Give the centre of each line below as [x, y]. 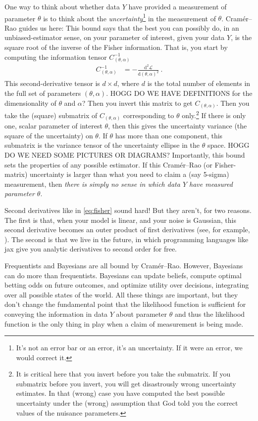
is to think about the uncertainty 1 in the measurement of [129, 17]
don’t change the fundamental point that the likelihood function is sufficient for [125, 304]
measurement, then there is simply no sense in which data [92, 184]
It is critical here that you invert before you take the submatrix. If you [123, 374]
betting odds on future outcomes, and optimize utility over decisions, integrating [127, 285]
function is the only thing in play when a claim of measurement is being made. [124, 323]
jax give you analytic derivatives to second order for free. [91, 249]
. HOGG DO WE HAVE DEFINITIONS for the [179, 93]
